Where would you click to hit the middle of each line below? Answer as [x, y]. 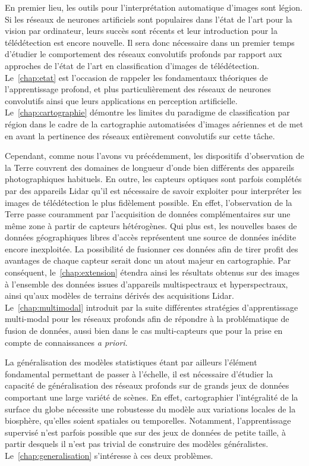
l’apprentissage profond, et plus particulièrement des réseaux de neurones [138, 89]
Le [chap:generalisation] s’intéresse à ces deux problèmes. [109, 455]
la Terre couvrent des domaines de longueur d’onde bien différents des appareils [150, 167]
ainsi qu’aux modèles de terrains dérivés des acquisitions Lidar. [119, 295]
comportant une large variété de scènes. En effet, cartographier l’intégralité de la [152, 397]
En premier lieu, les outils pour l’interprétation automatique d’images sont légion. [154, 7]
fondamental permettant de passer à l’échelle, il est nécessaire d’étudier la [139, 373]
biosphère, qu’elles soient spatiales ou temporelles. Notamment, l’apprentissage [148, 420]
